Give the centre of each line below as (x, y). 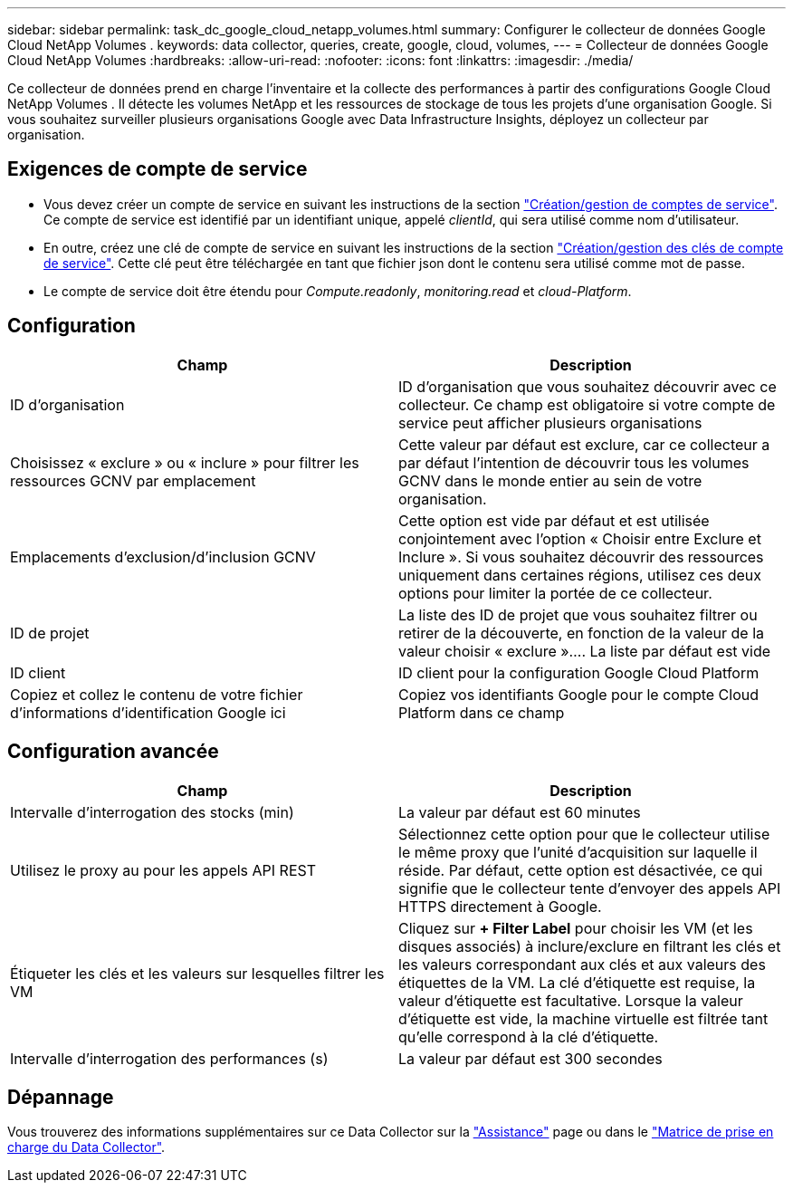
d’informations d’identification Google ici (148, 712)
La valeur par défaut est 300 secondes (530, 1058)
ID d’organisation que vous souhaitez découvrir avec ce (588, 386)
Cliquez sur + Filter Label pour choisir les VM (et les (576, 928)
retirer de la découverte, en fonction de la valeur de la (582, 633)
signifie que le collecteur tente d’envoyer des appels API (590, 888)
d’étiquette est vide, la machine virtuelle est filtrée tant (583, 1018)
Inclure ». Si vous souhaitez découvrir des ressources (581, 557)
